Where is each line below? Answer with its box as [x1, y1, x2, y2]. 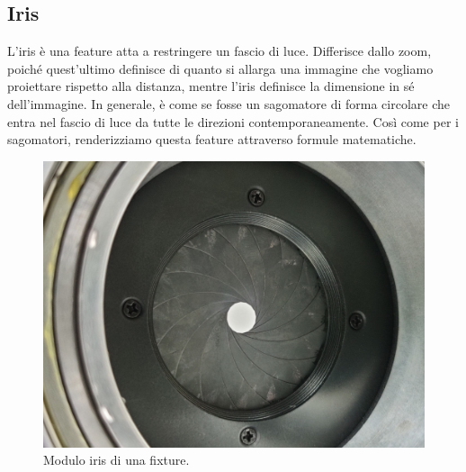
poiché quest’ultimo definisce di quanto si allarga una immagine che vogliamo [7, 59, 434, 77]
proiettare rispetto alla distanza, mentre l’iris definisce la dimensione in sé [7, 77, 415, 95]
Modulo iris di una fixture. [43, 450, 190, 469]
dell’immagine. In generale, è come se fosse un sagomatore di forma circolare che [7, 94, 450, 113]
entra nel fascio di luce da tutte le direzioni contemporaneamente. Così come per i [7, 112, 459, 131]
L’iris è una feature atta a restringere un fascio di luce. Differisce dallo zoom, [7, 41, 432, 60]
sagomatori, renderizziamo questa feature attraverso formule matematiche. [7, 130, 417, 149]
